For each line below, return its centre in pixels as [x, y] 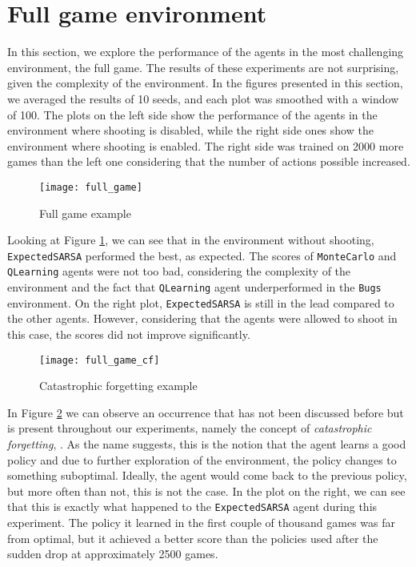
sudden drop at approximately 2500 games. [113, 554]
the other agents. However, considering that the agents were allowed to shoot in [202, 318]
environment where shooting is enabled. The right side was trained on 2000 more [206, 145]
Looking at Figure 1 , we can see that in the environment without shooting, [191, 240]
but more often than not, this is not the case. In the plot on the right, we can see [206, 491]
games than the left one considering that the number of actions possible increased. [209, 161]
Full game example [85, 213]
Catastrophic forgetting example [118, 386]
